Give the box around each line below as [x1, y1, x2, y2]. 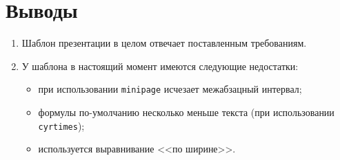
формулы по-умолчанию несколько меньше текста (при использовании [38, 104, 334, 119]
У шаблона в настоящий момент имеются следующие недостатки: [21, 58, 299, 73]
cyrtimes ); [38, 118, 85, 133]
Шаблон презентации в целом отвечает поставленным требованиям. [21, 36, 307, 50]
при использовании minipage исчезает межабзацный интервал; [38, 82, 302, 96]
